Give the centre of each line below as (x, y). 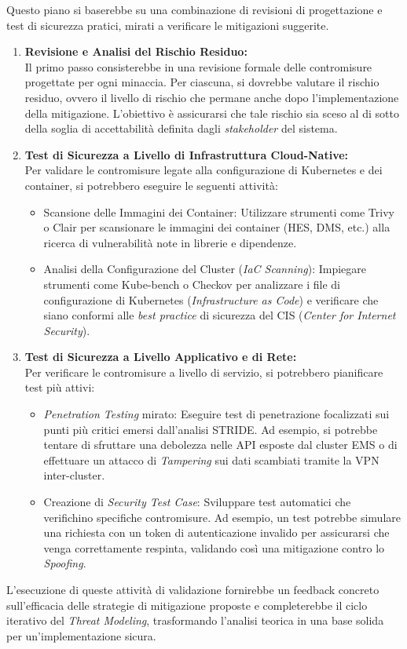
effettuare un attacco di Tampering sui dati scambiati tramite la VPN (211, 459)
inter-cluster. (74, 475)
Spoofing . (65, 563)
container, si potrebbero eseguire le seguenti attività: (151, 185)
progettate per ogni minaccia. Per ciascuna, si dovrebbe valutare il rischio (202, 82)
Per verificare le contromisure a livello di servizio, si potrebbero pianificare (204, 372)
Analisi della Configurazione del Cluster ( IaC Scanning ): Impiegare (205, 269)
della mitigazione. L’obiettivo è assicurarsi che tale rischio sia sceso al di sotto (212, 113)
